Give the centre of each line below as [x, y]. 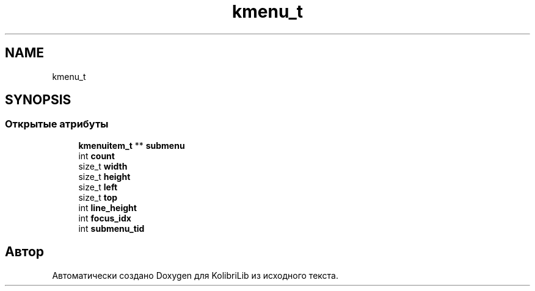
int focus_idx [105, 218]
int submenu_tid [111, 228]
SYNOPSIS [38, 100]
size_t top [98, 197]
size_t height [104, 176]
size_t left [98, 187]
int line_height [107, 207]
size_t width [103, 166]
